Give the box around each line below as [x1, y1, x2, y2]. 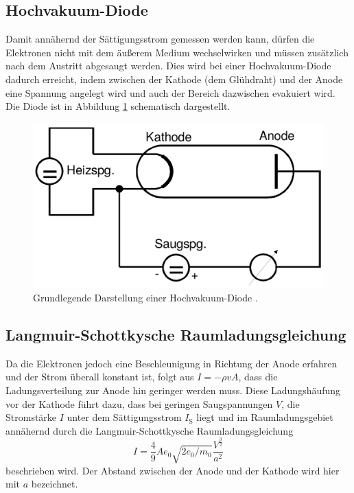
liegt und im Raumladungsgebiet [196, 410, 333, 424]
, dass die [238, 369, 278, 384]
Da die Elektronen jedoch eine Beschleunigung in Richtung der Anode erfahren [5, 356, 338, 370]
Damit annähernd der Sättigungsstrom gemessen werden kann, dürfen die [5, 32, 315, 46]
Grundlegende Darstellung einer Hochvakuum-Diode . [33, 290, 258, 304]
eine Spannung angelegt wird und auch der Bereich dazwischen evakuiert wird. [5, 85, 335, 100]
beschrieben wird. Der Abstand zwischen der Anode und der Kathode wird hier [5, 463, 340, 477]
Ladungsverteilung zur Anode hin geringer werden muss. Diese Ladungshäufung [5, 382, 341, 397]
